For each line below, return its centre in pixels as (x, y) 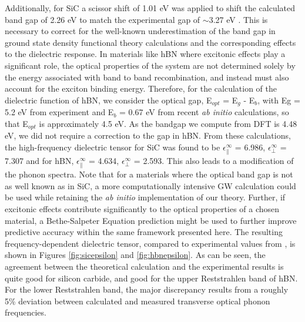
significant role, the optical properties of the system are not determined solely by (150, 65)
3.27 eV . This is (238, 19)
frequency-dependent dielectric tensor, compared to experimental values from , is (150, 243)
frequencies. (26, 312)
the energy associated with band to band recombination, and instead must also (147, 77)
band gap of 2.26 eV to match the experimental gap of (103, 19)
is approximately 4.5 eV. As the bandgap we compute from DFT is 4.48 (168, 123)
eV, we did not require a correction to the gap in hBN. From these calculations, (148, 135)
